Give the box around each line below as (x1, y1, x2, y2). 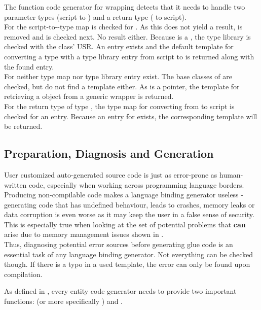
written (4, 179, 27, 190)
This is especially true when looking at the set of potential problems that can (4, 219, 246, 229)
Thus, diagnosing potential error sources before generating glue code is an (4, 239, 233, 250)
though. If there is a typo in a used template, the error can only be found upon (4, 259, 250, 269)
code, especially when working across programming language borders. (29, 179, 244, 190)
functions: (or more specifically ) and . (4, 296, 123, 306)
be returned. (4, 121, 43, 131)
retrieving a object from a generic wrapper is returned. (4, 91, 174, 101)
